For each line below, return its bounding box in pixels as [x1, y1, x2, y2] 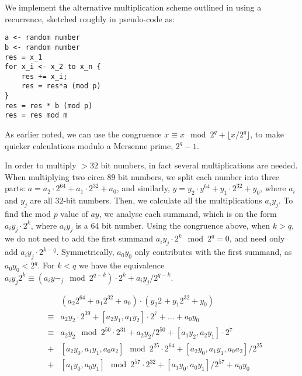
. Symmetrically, [56, 246, 114, 258]
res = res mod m [5, 111, 68, 120]
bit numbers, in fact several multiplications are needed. [100, 159, 298, 171]
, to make [250, 128, 284, 140]
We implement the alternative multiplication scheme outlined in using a [5, 1, 262, 13]
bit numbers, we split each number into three [118, 170, 280, 182]
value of [60, 208, 88, 220]
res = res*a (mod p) [21, 82, 101, 91]
